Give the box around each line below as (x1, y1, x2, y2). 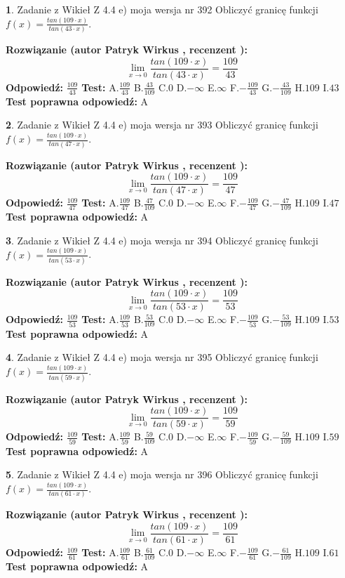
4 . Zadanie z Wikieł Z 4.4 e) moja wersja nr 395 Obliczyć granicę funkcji (6, 350, 318, 364)
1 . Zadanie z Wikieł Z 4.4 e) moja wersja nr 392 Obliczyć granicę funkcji (6, 2, 318, 16)
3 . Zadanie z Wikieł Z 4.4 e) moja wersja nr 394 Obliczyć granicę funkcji (6, 232, 318, 247)
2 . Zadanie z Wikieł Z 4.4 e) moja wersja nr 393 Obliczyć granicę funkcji (6, 117, 318, 132)
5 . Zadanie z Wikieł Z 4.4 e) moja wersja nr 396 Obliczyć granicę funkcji (6, 467, 318, 482)
